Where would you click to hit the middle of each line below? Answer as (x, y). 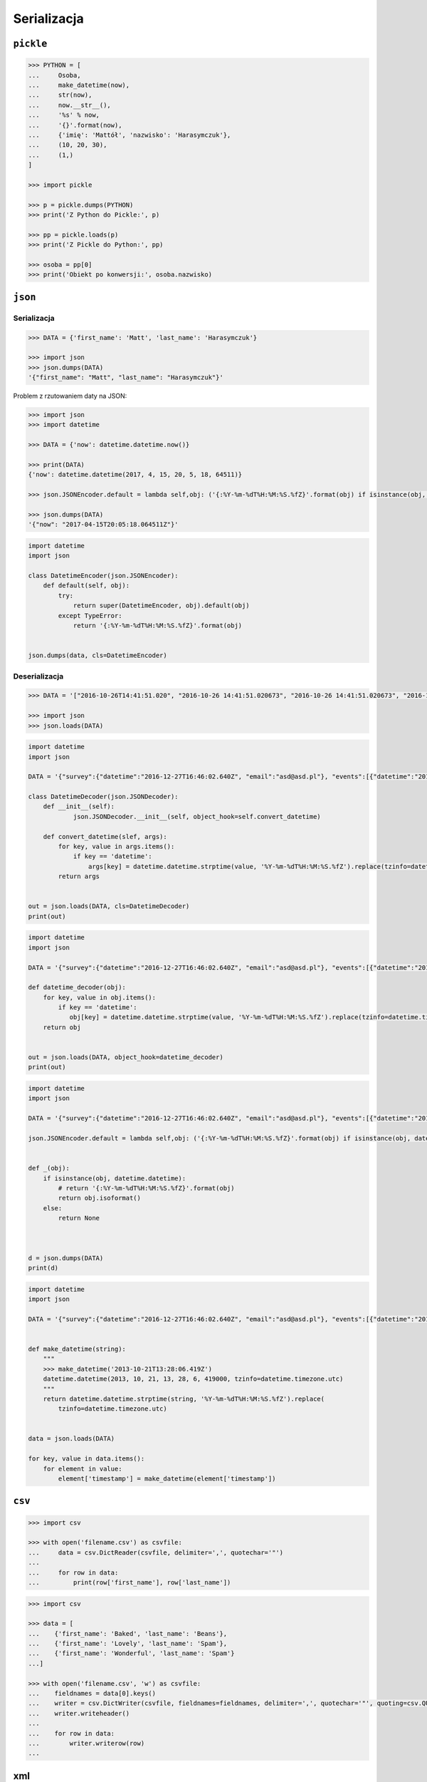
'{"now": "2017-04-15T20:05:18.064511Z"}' (103, 525)
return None (79, 1218)
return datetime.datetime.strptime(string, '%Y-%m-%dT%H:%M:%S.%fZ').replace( (184, 1399)
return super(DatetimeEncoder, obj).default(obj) (161, 606)
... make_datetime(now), (79, 85)
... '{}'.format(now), (75, 125)
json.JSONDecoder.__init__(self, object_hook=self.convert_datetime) (197, 817)
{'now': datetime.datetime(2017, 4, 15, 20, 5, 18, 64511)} (135, 475)
